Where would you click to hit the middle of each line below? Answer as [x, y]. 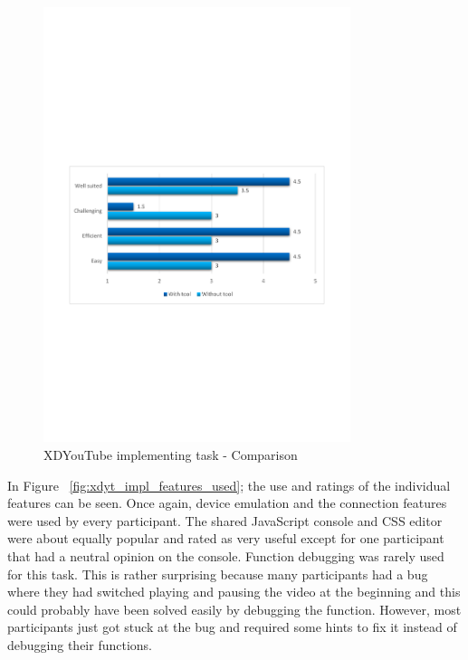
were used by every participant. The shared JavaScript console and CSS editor [225, 520]
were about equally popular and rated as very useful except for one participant [226, 538]
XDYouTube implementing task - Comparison [171, 454]
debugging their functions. [80, 644]
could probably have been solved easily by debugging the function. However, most [234, 609]
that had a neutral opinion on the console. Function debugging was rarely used [226, 555]
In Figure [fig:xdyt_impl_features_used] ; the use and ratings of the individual [229, 485]
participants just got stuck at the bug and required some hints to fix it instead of [232, 627]
